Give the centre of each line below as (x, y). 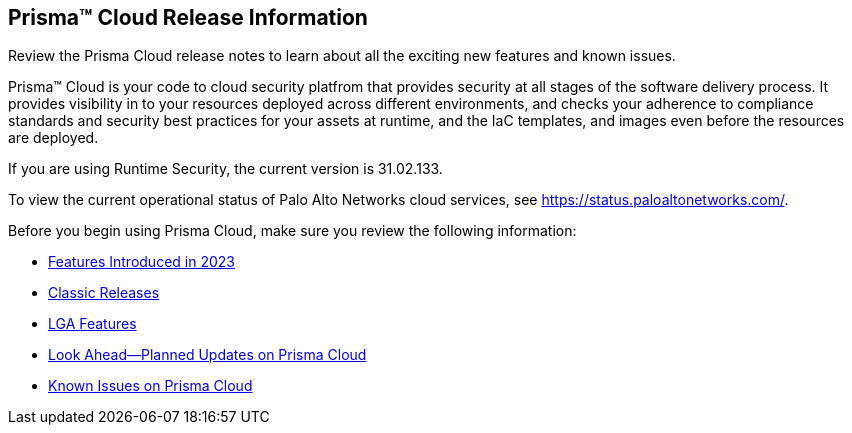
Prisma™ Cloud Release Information (188, 17)
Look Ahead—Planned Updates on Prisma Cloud (207, 355)
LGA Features (92, 324)
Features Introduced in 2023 (141, 262)
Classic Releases (104, 293)
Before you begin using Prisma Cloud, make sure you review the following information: (292, 231)
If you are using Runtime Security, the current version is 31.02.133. (225, 169)
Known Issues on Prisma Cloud (150, 386)
